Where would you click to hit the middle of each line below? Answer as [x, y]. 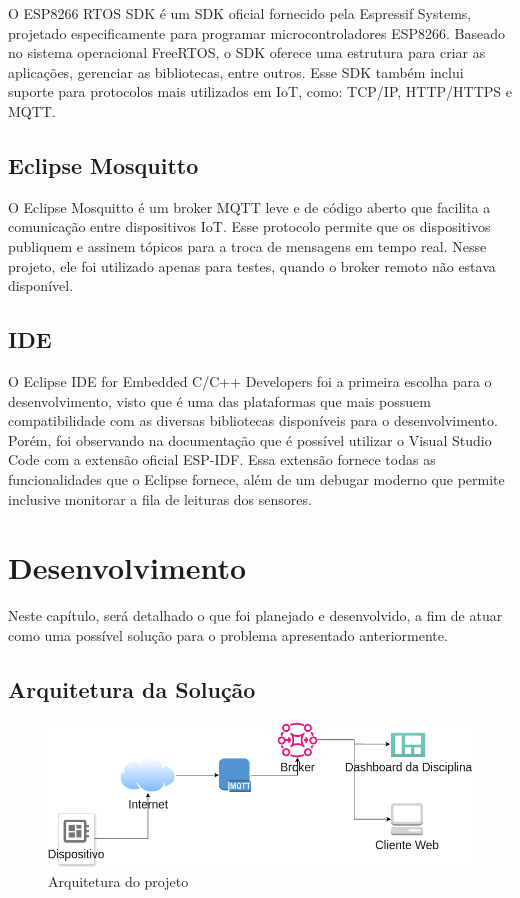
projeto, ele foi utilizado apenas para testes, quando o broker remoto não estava [252, 265]
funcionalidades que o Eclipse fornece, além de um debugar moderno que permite [256, 478]
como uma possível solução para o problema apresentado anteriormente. [228, 634]
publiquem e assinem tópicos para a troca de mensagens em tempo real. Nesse [247, 245]
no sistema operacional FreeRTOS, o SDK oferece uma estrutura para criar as [247, 52]
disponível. [41, 285]
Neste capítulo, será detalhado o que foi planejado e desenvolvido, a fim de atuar [255, 615]
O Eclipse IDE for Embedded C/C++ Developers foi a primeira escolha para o [250, 380]
